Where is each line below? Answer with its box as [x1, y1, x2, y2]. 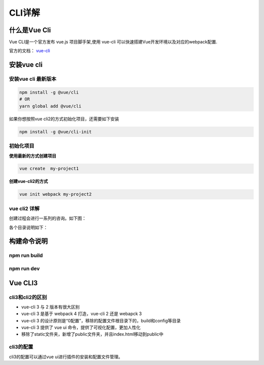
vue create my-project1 [19, 166, 79, 171]
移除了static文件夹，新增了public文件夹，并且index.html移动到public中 [21, 331, 164, 337]
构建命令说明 [9, 237, 48, 246]
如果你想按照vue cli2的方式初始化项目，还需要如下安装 [9, 115, 119, 122]
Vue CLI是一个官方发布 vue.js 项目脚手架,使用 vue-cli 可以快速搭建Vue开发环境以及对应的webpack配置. [9, 39, 218, 45]
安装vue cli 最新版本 [9, 76, 57, 83]
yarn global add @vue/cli [19, 103, 82, 109]
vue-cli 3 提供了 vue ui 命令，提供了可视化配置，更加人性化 [21, 324, 141, 330]
